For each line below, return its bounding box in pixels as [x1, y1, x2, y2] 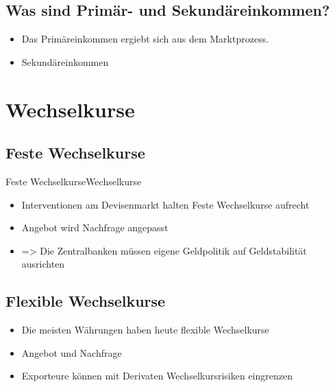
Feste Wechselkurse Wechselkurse [5, 174, 142, 188]
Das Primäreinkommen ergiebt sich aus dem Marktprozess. [21, 32, 269, 46]
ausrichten [21, 257, 65, 271]
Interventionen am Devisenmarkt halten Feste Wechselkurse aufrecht [21, 197, 310, 211]
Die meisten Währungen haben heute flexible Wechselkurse [21, 322, 269, 337]
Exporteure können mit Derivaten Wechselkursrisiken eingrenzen [21, 368, 293, 383]
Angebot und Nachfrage [21, 345, 122, 360]
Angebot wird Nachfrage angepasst [21, 220, 169, 235]
